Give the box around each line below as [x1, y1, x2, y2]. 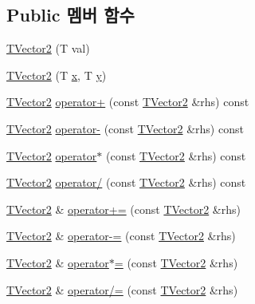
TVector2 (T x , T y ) [6, 66, 107, 83]
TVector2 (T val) [6, 40, 90, 57]
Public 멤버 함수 [6, 2, 135, 27]
